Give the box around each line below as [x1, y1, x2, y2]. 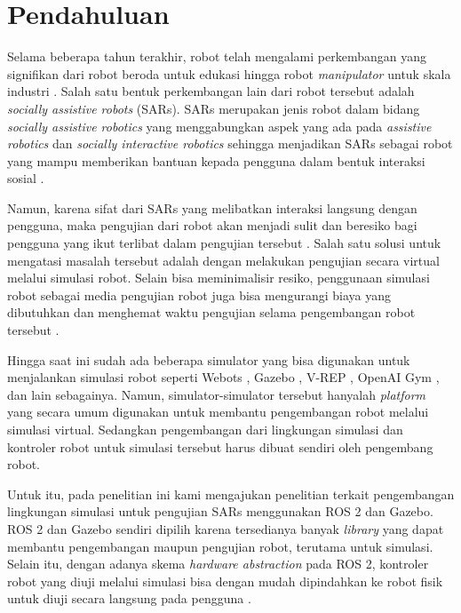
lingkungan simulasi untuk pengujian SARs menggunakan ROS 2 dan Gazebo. [7, 502, 433, 521]
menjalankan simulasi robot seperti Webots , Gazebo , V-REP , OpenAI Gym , [7, 368, 440, 386]
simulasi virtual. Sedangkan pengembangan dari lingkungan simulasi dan [7, 420, 403, 438]
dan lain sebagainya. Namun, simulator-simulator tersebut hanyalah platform [7, 385, 426, 403]
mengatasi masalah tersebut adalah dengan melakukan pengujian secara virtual [7, 251, 440, 269]
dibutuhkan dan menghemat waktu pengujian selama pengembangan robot [7, 303, 416, 322]
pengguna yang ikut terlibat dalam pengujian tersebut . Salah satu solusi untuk [7, 234, 441, 252]
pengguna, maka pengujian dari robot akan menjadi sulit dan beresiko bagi [7, 216, 417, 235]
